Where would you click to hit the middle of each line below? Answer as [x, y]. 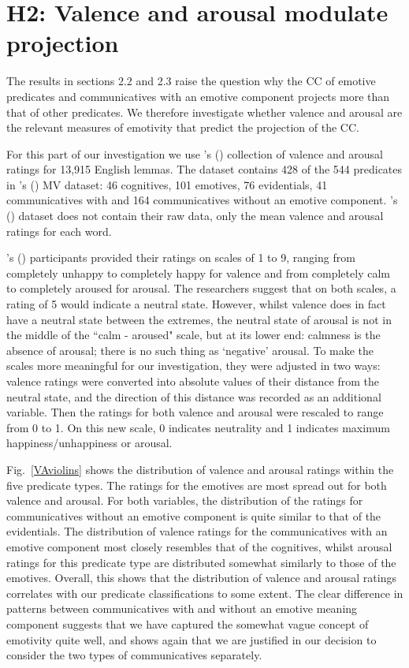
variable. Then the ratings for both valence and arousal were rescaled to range [195, 412]
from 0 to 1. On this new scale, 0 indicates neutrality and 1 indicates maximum [198, 427]
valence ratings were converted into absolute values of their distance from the [193, 381]
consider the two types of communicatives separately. [134, 655]
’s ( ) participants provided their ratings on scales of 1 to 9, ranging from [181, 257]
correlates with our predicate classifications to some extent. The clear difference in [205, 593]
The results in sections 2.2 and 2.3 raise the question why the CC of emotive [191, 81]
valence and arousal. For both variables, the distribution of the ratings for [185, 500]
